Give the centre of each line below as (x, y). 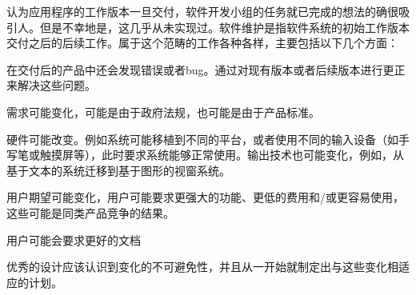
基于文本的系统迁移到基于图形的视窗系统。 (118, 170)
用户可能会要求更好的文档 (74, 239)
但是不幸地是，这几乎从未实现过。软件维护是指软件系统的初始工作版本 (224, 27)
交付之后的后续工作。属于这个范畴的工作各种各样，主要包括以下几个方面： (202, 43)
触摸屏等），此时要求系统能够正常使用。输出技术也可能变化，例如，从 (222, 155)
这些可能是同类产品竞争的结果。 (90, 212)
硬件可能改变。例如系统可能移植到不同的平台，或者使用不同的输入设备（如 (202, 139)
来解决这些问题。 (51, 85)
